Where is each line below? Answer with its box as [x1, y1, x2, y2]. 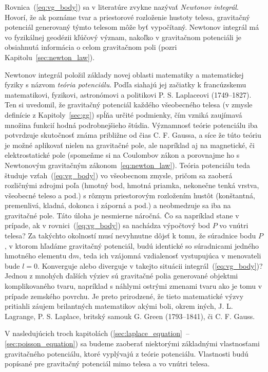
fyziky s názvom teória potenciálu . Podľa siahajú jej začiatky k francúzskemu [5, 79, 246, 90]
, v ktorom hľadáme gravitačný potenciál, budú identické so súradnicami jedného [5, 240, 259, 251]
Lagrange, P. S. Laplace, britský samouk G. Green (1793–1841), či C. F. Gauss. [5, 310, 255, 321]
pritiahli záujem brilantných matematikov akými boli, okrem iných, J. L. [5, 301, 233, 311]
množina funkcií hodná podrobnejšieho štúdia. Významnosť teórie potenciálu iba [5, 119, 258, 130]
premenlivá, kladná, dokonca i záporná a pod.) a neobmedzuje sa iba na [5, 200, 231, 211]
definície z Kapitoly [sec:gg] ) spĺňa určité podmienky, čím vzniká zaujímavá [5, 109, 242, 120]
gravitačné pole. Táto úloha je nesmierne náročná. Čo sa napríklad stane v [5, 210, 239, 220]
